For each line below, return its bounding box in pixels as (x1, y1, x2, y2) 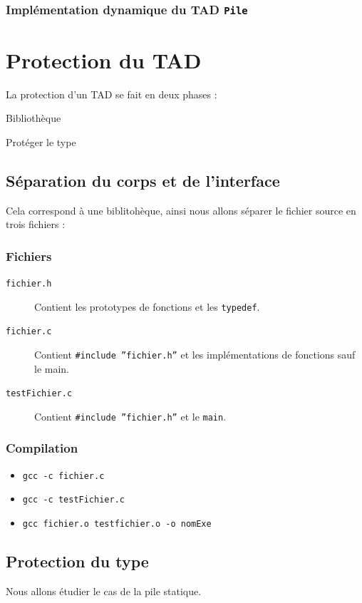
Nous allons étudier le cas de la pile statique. (6, 583, 202, 598)
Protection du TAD (6, 45, 202, 74)
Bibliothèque (6, 110, 61, 125)
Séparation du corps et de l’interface (6, 169, 280, 191)
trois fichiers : (6, 217, 66, 232)
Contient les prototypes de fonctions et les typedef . (34, 299, 260, 314)
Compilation (6, 439, 78, 457)
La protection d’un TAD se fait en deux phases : (6, 86, 217, 101)
